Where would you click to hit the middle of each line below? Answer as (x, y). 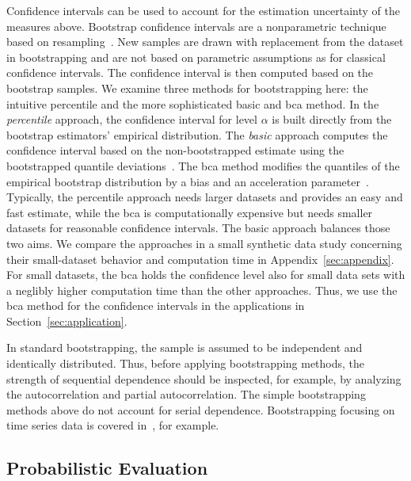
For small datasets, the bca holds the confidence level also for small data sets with (206, 275)
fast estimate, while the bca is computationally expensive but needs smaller (190, 212)
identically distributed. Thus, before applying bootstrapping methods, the (186, 363)
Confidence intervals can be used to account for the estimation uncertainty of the (203, 10)
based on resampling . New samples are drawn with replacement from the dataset (205, 42)
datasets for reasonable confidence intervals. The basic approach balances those (198, 228)
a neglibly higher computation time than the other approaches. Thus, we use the (202, 290)
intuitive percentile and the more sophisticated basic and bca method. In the (193, 103)
